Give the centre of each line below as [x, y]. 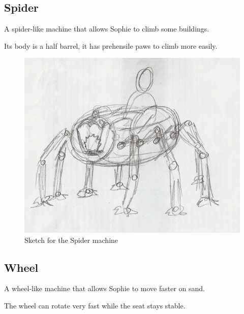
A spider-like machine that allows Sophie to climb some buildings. [107, 29]
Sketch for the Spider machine [71, 240]
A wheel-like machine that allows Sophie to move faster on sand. [104, 288]
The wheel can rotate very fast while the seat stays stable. [95, 306]
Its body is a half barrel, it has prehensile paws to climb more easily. [111, 45]
